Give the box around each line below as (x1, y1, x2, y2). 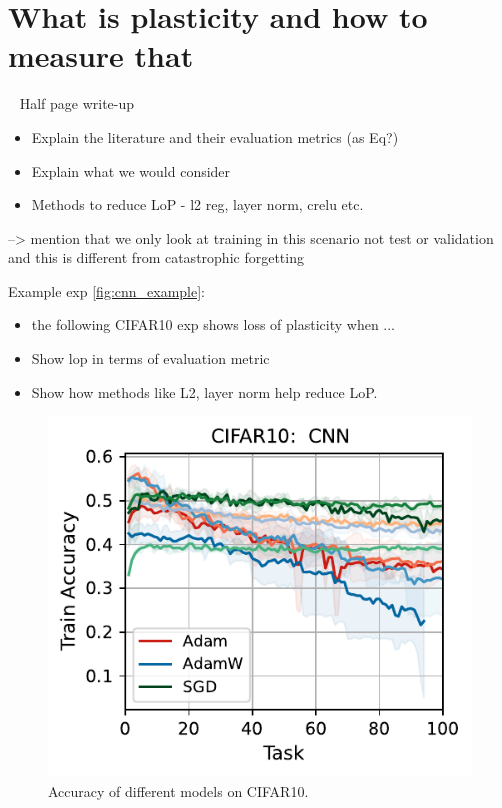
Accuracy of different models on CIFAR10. (48, 780, 309, 801)
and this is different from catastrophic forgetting (8, 247, 304, 268)
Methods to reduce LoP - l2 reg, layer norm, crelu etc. (31, 194, 364, 215)
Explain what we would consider (31, 160, 231, 181)
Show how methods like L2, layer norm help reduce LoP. (31, 381, 378, 402)
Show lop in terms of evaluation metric (31, 348, 270, 369)
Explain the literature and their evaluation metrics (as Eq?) (31, 126, 399, 147)
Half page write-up (19, 93, 135, 114)
